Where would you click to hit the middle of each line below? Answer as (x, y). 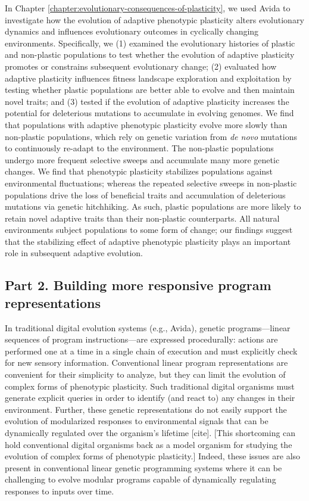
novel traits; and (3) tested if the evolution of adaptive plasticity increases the (147, 101)
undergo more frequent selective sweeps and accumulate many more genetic (142, 159)
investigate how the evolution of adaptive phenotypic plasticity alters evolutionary (154, 19)
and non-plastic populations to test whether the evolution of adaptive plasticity (150, 55)
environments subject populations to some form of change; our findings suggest (149, 230)
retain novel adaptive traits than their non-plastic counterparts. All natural (142, 218)
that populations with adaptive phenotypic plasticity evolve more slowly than (146, 124)
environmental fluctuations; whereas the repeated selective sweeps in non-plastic (151, 183)
